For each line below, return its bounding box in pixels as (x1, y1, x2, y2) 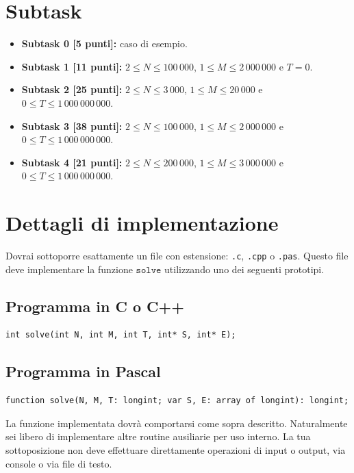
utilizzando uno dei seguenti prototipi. (164, 261, 325, 276)
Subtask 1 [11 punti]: (21, 59, 123, 73)
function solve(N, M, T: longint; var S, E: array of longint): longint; (5, 396, 349, 406)
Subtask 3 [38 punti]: (21, 118, 123, 133)
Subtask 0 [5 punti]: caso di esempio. (21, 36, 188, 51)
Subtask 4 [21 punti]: (21, 155, 123, 169)
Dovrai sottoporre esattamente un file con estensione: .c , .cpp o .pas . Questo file (5, 248, 349, 262)
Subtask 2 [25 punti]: (21, 82, 123, 97)
